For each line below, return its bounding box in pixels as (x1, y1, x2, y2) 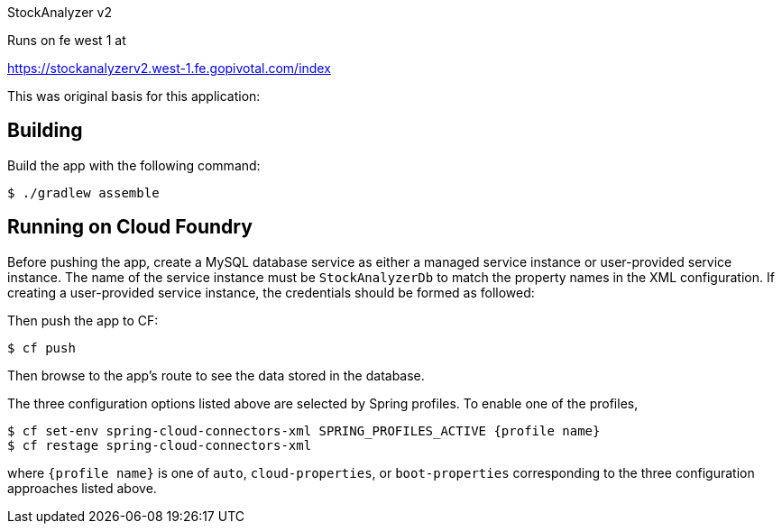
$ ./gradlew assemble (7, 185, 160, 200)
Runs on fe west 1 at (7, 32, 126, 48)
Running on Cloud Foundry (7, 215, 253, 239)
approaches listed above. (7, 480, 157, 496)
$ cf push (7, 340, 76, 355)
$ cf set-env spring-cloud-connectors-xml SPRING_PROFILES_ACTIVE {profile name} (7, 423, 601, 438)
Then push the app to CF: (7, 312, 159, 328)
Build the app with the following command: (7, 157, 261, 173)
